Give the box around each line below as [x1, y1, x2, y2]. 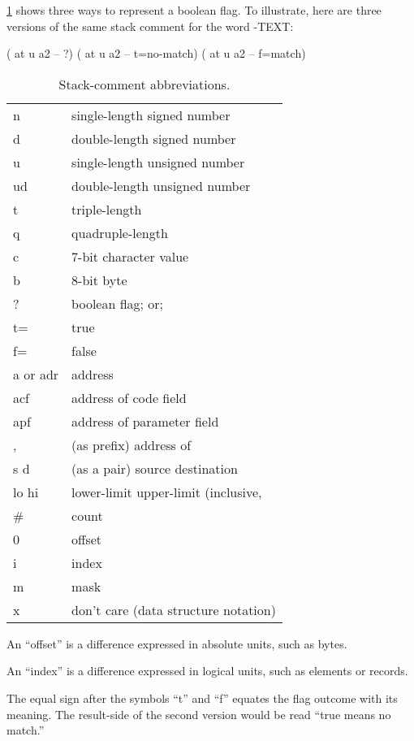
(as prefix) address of [71, 435, 192, 454]
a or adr [13, 364, 59, 383]
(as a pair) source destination [71, 458, 238, 478]
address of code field [71, 388, 187, 407]
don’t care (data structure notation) [71, 600, 276, 619]
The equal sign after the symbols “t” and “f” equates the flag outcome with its [6, 689, 398, 706]
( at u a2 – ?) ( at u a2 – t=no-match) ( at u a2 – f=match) [6, 45, 306, 62]
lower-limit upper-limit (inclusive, [71, 482, 262, 501]
